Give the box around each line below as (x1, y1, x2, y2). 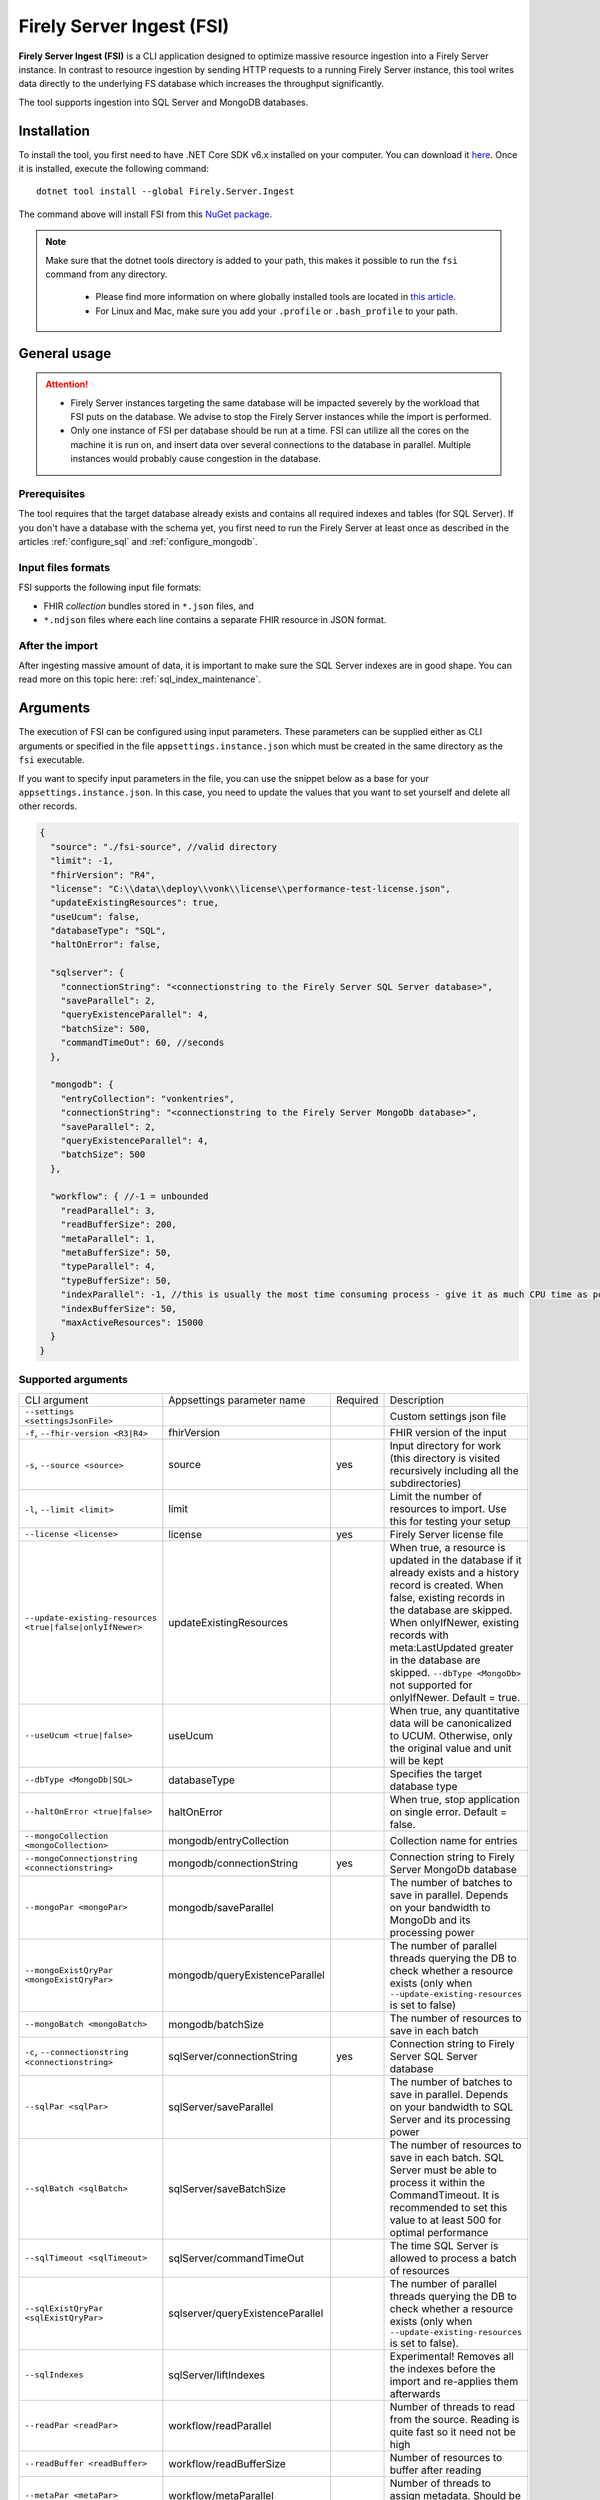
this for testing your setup (389, 1514, 512, 1528)
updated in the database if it (389, 1553, 522, 1567)
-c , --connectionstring (24, 2045, 129, 2059)
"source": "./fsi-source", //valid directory (50, 841, 277, 852)
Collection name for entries (389, 1833, 518, 1847)
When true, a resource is (389, 1540, 506, 1554)
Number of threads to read (389, 2400, 515, 2414)
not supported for (389, 1678, 473, 1692)
